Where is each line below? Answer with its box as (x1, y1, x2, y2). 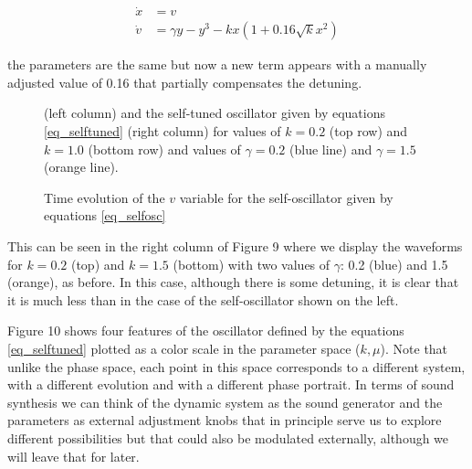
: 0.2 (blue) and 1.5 (341, 254, 448, 273)
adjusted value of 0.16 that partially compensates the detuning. (7, 72, 362, 91)
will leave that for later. (7, 446, 140, 465)
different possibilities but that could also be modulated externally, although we (7, 428, 449, 447)
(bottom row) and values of (88, 139, 241, 158)
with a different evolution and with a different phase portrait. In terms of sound (7, 375, 455, 394)
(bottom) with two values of (173, 254, 330, 273)
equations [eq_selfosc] (44, 206, 166, 225)
